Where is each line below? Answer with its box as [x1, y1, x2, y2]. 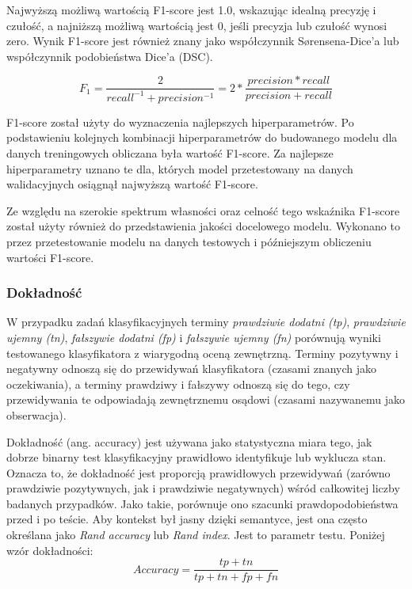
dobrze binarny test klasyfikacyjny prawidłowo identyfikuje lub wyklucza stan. [6, 449, 387, 465]
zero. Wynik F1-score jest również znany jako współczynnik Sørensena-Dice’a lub [6, 32, 399, 49]
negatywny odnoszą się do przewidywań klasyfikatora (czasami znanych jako [6, 360, 377, 377]
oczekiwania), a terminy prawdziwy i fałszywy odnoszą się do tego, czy [6, 375, 350, 392]
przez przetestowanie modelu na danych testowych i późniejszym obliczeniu [6, 233, 372, 249]
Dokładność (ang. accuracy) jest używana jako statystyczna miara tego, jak [6, 433, 372, 450]
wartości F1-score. [6, 249, 94, 265]
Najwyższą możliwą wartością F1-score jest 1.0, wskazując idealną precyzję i [6, 2, 376, 17]
